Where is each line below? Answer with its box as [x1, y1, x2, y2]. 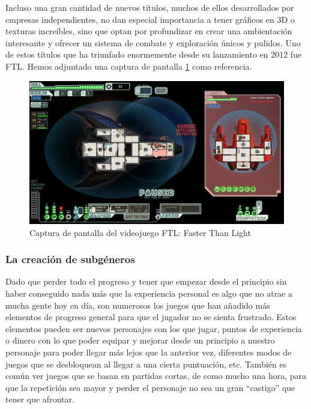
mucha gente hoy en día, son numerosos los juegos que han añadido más [5, 298, 270, 311]
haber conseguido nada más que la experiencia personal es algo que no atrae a [5, 287, 293, 300]
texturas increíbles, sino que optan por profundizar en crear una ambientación [5, 25, 292, 37]
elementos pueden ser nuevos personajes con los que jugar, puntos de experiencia [5, 322, 302, 335]
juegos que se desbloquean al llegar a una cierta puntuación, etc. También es [5, 357, 287, 370]
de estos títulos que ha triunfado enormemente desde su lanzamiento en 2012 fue [5, 48, 302, 61]
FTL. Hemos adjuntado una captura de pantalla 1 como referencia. [5, 59, 252, 72]
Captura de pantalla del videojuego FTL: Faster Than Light [29, 226, 251, 238]
